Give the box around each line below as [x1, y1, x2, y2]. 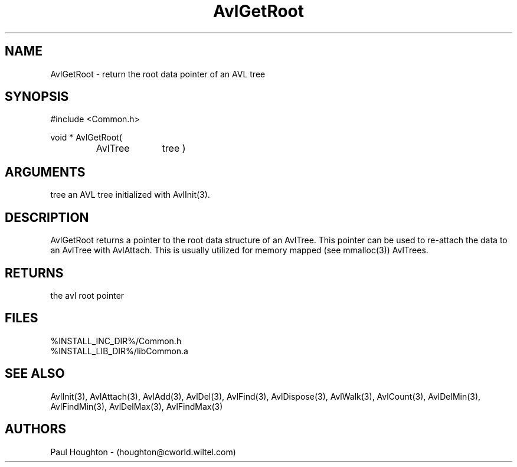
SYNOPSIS [5, 89, 69, 104]
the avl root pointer [50, 290, 125, 301]
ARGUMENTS [5, 164, 86, 179]
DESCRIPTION [5, 210, 89, 225]
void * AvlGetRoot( [50, 132, 122, 143]
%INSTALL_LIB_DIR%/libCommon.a [50, 345, 188, 356]
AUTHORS [5, 422, 67, 437]
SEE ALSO [5, 366, 65, 381]
